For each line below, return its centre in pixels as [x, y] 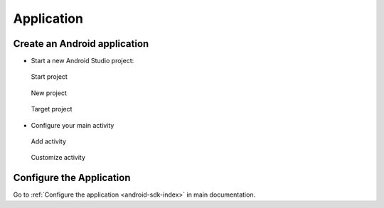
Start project [49, 77]
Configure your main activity [73, 125]
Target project [52, 109]
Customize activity [58, 158]
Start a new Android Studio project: [82, 61]
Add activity [49, 141]
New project [49, 93]
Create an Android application [81, 44]
